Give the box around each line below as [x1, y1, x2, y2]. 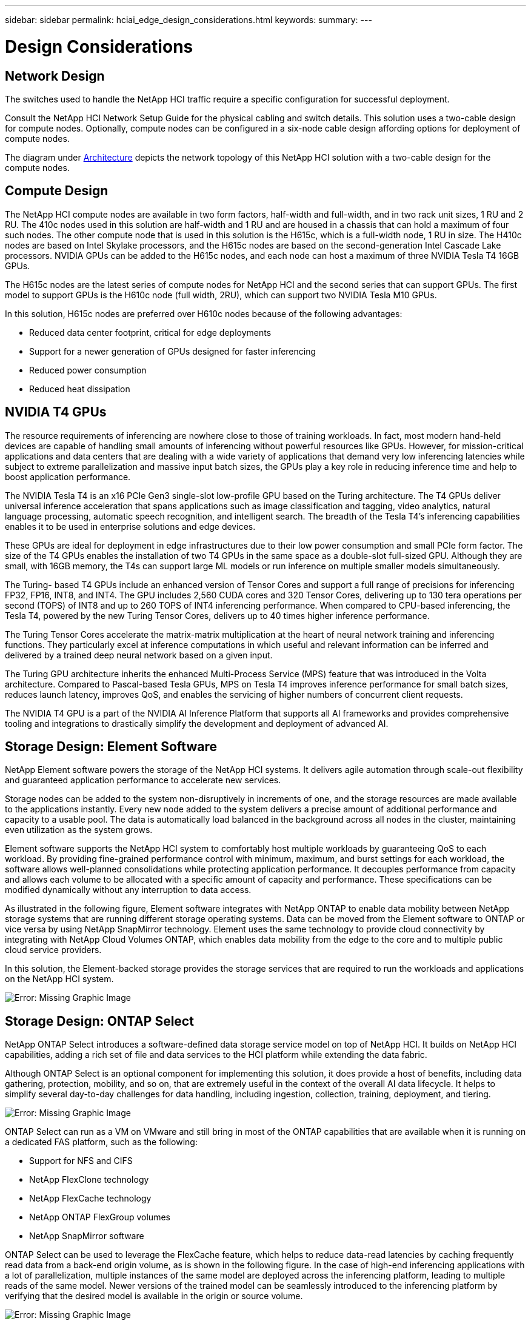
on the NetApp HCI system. [5, 974, 114, 985]
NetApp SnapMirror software [29, 1231, 144, 1242]
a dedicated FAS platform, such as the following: [5, 1137, 198, 1148]
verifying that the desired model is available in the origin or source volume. [5, 1291, 303, 1302]
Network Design [5, 68, 105, 84]
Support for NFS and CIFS [29, 1155, 133, 1166]
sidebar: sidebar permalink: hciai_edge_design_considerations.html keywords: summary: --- [5, 15, 372, 25]
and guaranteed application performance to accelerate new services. [5, 775, 281, 786]
